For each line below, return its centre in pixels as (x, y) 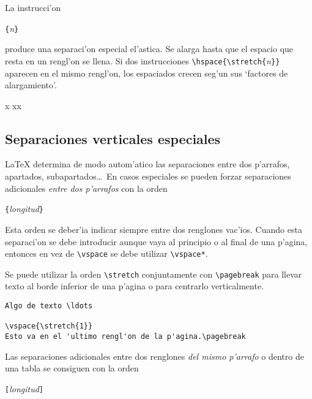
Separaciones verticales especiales (113, 138)
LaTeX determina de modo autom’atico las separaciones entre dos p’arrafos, (147, 164)
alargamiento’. (31, 85)
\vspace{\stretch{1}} (49, 326)
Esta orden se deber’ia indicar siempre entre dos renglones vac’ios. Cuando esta (154, 229)
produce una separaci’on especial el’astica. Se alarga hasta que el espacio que (149, 49)
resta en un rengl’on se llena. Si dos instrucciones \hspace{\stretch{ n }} (143, 60)
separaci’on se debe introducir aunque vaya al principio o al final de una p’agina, (156, 241)
